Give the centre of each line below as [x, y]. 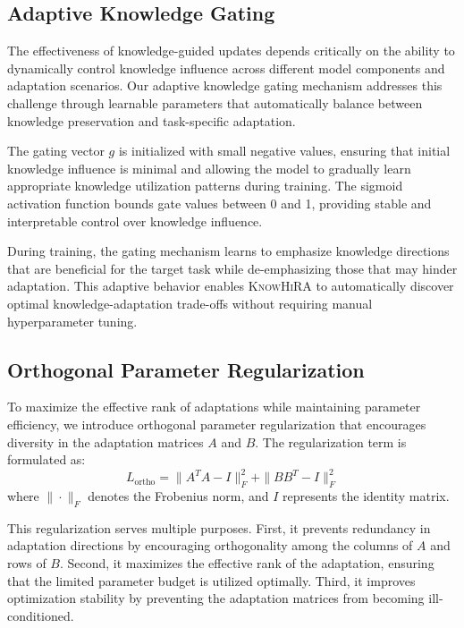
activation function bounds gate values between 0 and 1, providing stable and [219, 203]
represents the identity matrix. [366, 495]
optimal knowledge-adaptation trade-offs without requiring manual [190, 303]
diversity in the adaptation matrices [105, 441]
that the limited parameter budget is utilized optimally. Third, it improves [211, 580]
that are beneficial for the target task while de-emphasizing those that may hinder [232, 268]
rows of [27, 562]
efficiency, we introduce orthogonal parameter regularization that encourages [217, 424]
